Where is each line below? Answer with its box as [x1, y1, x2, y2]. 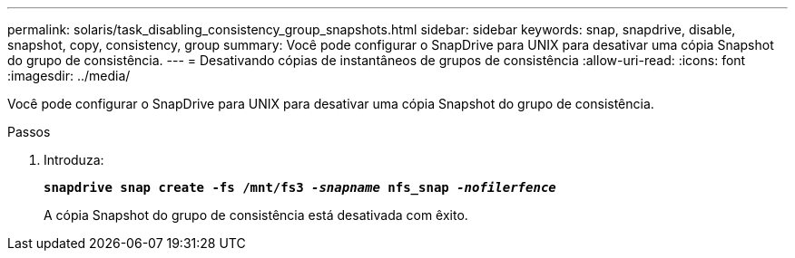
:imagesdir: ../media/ [7, 68, 131, 83]
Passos [7, 124, 51, 139]
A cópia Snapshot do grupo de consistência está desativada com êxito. [44, 207, 468, 223]
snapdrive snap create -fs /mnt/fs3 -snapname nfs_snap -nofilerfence [44, 180, 556, 195]
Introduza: [44, 152, 104, 167]
